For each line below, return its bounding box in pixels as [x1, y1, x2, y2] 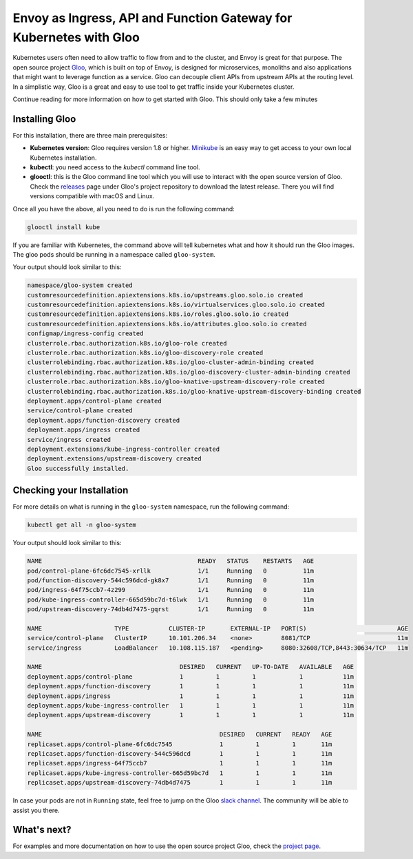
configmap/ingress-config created [27, 330, 144, 337]
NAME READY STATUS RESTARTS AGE [27, 558, 315, 565]
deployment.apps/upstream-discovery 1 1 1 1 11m [27, 711, 354, 719]
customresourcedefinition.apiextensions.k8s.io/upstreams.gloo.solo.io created [27, 291, 304, 299]
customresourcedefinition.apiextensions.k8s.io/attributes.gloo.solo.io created [27, 320, 307, 328]
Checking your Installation [12, 485, 129, 496]
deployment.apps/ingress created [27, 426, 140, 434]
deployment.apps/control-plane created [27, 396, 162, 405]
